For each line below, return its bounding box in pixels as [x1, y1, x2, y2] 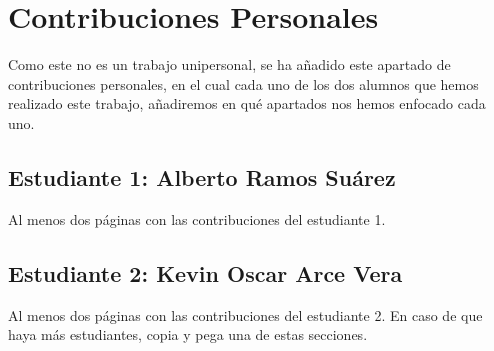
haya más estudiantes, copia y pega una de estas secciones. [8, 324, 368, 345]
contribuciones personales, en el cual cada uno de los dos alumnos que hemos [8, 73, 479, 94]
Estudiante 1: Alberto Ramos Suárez [8, 161, 396, 192]
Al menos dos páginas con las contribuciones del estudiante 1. [8, 208, 386, 229]
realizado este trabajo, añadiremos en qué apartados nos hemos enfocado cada [8, 93, 486, 114]
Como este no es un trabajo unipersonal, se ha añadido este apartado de [8, 54, 451, 75]
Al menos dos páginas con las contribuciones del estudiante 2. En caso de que [8, 304, 483, 325]
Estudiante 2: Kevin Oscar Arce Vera [8, 257, 403, 288]
